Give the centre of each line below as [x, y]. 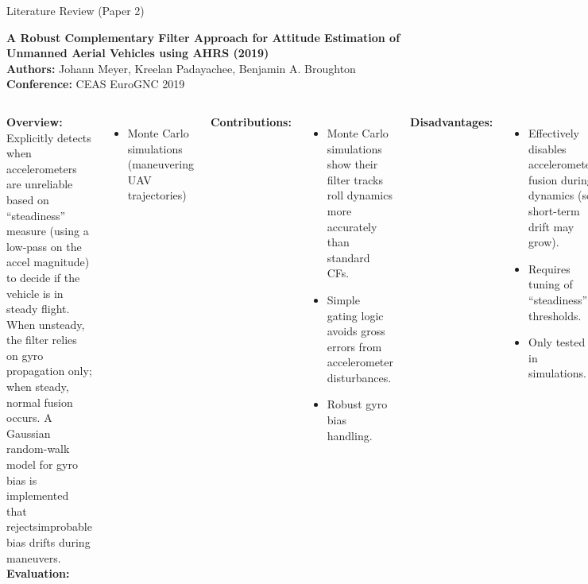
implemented [38, 495]
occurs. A [29, 418]
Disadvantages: [452, 121]
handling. [350, 435]
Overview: [35, 121]
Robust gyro [357, 404]
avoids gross [356, 331]
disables [547, 148]
